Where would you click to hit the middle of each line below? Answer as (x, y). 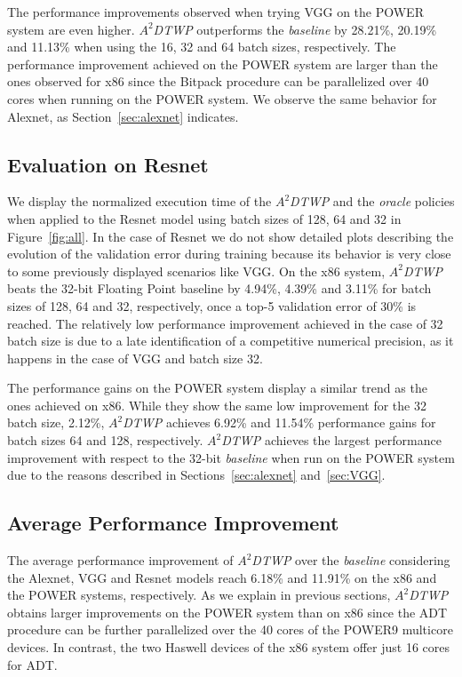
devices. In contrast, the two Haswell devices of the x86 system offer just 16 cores (229, 647)
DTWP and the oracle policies (372, 201)
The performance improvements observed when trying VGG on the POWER (215, 12)
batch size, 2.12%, (56, 422)
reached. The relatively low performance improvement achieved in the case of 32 (225, 323)
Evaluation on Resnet (108, 164)
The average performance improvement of (120, 560)
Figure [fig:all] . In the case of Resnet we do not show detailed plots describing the (231, 236)
